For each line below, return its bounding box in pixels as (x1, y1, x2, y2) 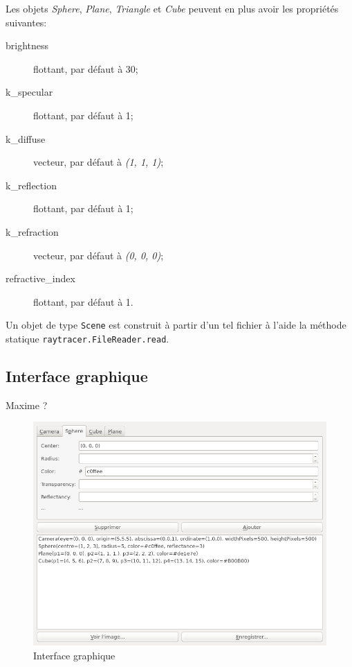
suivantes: (6, 15, 47, 29)
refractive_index (6, 271, 75, 286)
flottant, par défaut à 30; (33, 61, 138, 76)
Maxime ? (6, 397, 48, 412)
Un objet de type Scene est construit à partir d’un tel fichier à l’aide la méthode (6, 318, 346, 332)
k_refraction (6, 224, 59, 239)
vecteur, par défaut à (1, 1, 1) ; (33, 155, 164, 169)
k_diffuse (6, 131, 46, 146)
